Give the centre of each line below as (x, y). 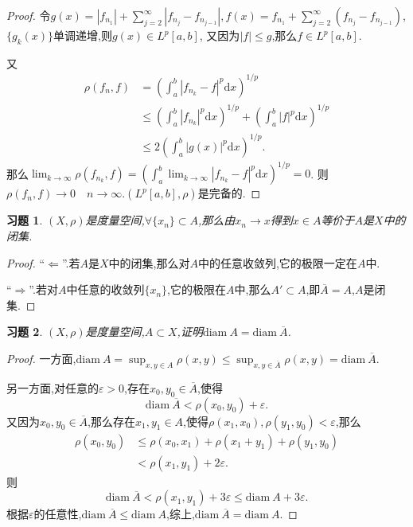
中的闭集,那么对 (149, 262)
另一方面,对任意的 (53, 387)
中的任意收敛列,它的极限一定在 (277, 262)
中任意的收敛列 (105, 289)
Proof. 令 (29, 15)
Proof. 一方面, (41, 359)
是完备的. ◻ (229, 193)
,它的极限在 (197, 289)
